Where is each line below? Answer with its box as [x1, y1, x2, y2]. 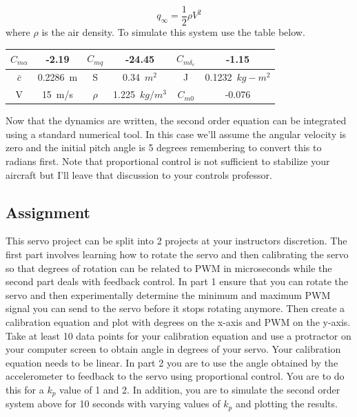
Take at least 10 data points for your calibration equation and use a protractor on [6, 328, 351, 342]
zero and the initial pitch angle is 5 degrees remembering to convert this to [6, 140, 322, 155]
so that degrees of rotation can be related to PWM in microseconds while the [6, 260, 332, 275]
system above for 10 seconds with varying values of [6, 396, 221, 411]
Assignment [6, 201, 90, 222]
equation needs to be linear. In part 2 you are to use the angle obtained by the [6, 355, 338, 369]
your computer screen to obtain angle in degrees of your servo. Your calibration [6, 342, 341, 356]
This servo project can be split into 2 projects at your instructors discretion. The [6, 233, 347, 248]
